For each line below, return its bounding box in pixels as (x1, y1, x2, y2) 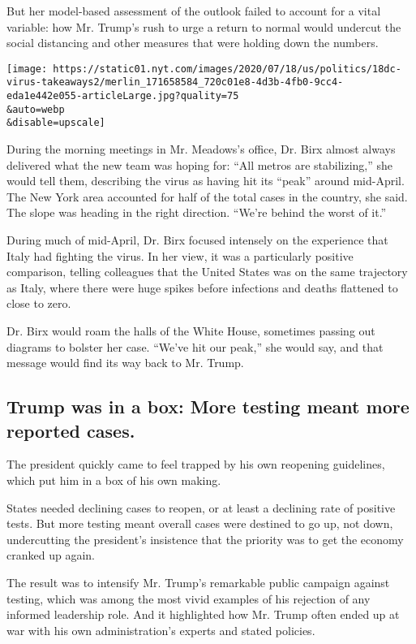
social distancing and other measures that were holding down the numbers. (6, 34, 379, 51)
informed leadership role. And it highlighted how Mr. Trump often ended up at (6, 606, 400, 623)
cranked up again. (6, 547, 95, 564)
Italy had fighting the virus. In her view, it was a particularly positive (6, 247, 354, 264)
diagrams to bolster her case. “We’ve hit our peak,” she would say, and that (6, 338, 384, 355)
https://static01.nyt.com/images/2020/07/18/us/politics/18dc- (53, 63, 401, 75)
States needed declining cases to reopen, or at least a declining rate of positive (6, 499, 396, 516)
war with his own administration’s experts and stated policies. (6, 621, 315, 638)
